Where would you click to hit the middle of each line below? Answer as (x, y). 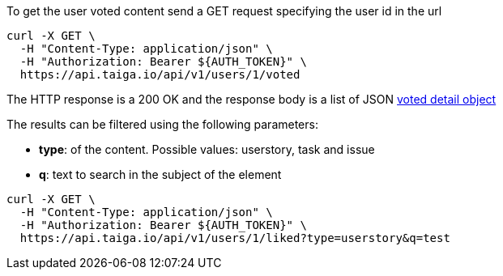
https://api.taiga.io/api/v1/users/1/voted (160, 74)
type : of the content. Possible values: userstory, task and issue (207, 149)
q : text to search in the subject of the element (160, 174)
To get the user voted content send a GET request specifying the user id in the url (224, 11)
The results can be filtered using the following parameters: (162, 124)
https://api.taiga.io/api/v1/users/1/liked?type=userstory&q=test (235, 238)
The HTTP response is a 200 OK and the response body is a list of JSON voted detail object (251, 99)
